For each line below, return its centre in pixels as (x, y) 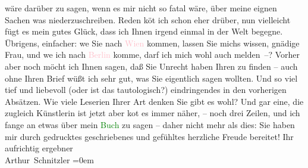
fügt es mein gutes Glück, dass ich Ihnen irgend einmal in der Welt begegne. (144, 31)
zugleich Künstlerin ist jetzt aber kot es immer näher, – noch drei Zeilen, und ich (153, 113)
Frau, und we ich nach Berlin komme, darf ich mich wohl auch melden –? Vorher (153, 55)
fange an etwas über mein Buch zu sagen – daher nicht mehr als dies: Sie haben (150, 124)
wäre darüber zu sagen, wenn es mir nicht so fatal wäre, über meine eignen (141, 8)
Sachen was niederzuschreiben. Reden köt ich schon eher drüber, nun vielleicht (148, 19)
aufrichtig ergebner (39, 148)
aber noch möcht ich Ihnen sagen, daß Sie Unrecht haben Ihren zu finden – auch (151, 66)
